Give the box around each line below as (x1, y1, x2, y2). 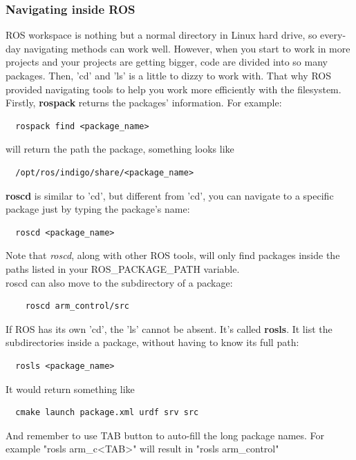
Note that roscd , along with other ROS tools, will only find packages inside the (6, 248, 340, 262)
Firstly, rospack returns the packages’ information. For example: (6, 95, 282, 110)
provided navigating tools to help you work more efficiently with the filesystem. (6, 82, 341, 96)
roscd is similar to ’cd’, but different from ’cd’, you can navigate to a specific (6, 188, 334, 202)
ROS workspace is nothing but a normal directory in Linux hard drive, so (6, 28, 317, 42)
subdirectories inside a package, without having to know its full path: (6, 335, 299, 349)
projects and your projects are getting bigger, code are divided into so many (6, 55, 328, 69)
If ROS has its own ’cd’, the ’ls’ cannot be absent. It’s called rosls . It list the (6, 321, 332, 336)
